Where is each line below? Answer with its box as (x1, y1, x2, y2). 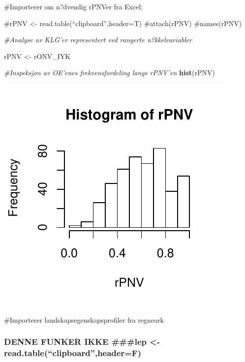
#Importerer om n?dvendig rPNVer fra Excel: (4, 1, 143, 11)
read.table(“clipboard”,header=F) (4, 347, 141, 359)
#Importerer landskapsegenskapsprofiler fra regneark (4, 314, 164, 325)
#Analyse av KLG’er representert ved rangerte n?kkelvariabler (4, 34, 192, 45)
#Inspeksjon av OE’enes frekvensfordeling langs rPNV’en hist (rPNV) (4, 67, 215, 78)
